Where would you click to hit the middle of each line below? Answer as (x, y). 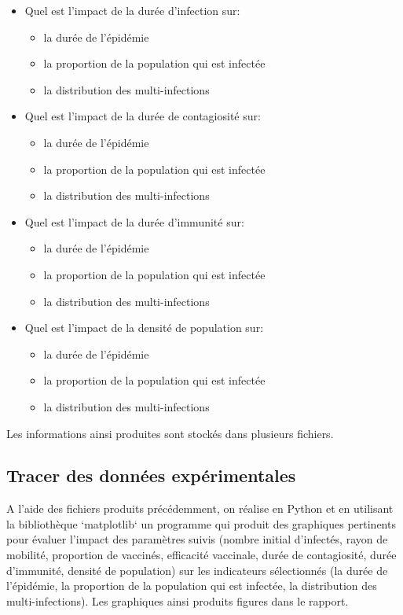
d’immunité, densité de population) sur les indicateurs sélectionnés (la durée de (197, 570)
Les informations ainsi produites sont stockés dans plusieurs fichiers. (170, 433)
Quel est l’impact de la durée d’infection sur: (132, 10)
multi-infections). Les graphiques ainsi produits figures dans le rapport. (178, 600)
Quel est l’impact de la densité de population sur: (144, 328)
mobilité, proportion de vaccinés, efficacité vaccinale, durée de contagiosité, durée (201, 555)
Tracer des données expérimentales (151, 475)
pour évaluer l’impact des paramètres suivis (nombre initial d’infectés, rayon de (197, 539)
